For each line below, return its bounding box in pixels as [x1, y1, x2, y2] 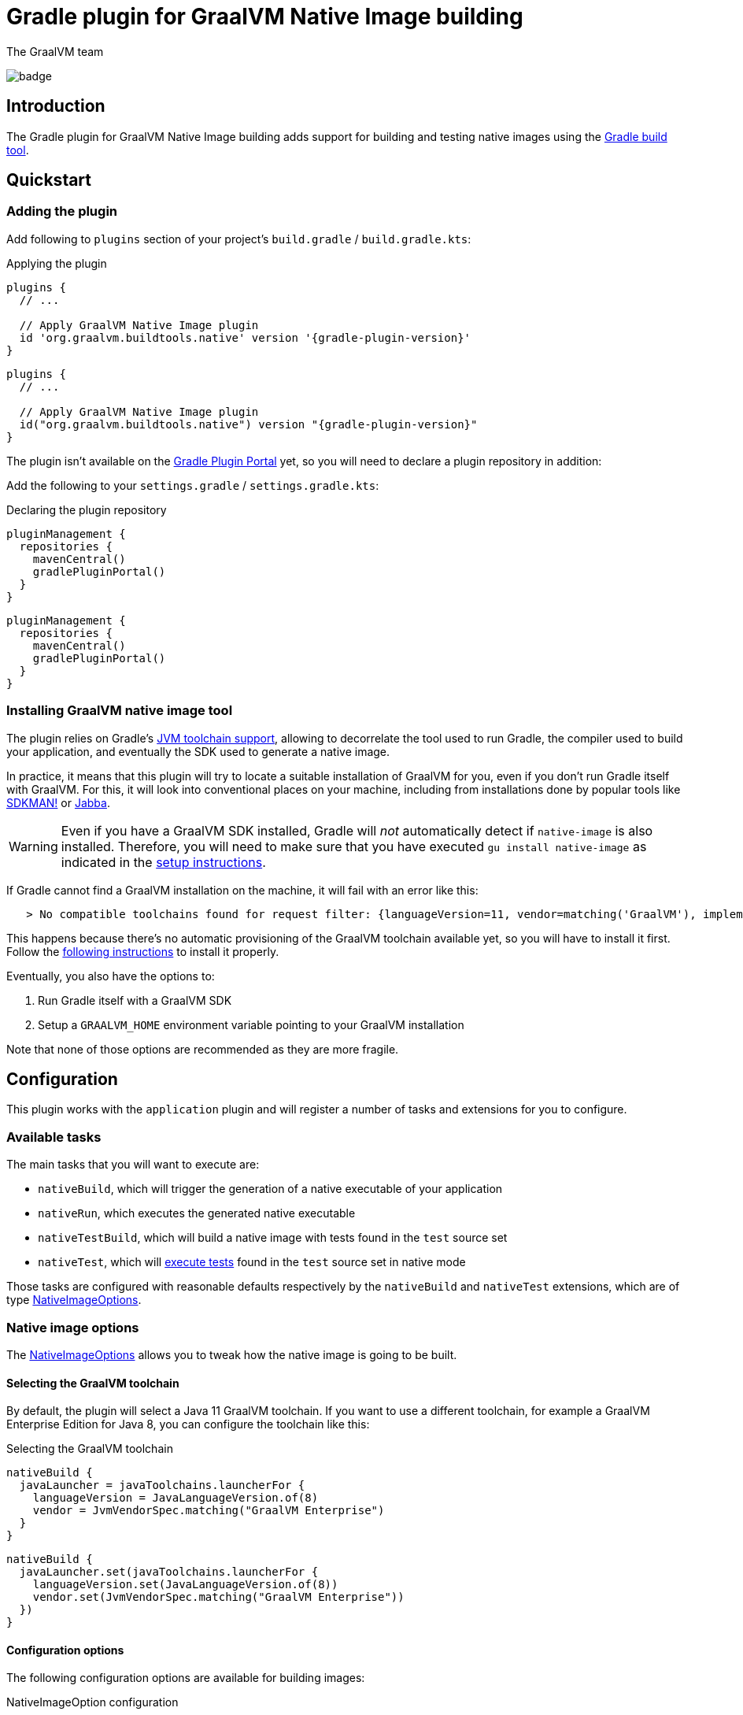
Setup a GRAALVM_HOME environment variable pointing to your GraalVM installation [38, 1017, 464, 1032]
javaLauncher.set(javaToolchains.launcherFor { [19, 1565, 319, 1579]
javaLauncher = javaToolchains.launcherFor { [19, 1479, 305, 1492]
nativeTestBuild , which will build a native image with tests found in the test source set [38, 1231, 508, 1245]
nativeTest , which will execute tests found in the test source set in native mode [38, 1255, 466, 1269]
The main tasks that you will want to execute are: [6, 1158, 260, 1172]
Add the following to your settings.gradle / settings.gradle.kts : [6, 478, 379, 492]
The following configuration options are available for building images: [6, 1671, 365, 1685]
